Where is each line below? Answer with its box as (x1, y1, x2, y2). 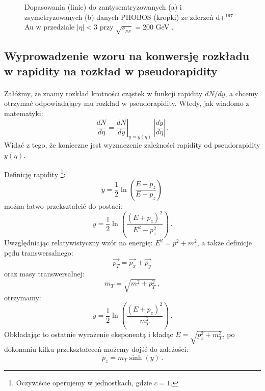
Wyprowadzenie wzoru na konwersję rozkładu (4, 48, 250, 64)
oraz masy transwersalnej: (4, 268, 85, 278)
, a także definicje (197, 237, 252, 248)
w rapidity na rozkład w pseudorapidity (4, 63, 218, 78)
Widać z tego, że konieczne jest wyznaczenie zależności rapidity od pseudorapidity (4, 139, 260, 150)
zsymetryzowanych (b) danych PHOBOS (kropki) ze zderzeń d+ (24, 11, 226, 22)
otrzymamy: (4, 292, 41, 302)
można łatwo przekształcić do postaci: (4, 200, 123, 211)
